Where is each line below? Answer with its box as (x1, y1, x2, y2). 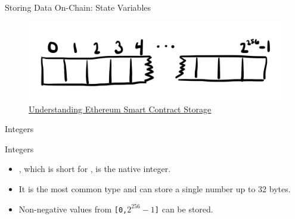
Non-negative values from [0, (18, 202, 128, 215)
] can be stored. (154, 202, 213, 215)
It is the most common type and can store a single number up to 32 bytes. (18, 183, 291, 195)
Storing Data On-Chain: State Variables (5, 1, 151, 13)
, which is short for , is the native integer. (18, 162, 171, 175)
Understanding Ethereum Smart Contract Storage (29, 102, 212, 115)
